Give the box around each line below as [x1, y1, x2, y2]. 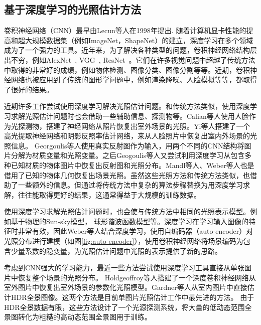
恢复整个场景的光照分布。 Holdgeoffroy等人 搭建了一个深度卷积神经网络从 [18, 272, 256, 282]
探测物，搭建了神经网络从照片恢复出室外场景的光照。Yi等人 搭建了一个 [18, 120, 250, 131]
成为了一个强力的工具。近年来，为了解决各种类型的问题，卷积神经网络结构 [4, 45, 250, 55]
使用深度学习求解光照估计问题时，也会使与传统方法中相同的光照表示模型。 [4, 206, 250, 217]
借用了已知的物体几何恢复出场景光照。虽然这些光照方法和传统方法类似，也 [4, 170, 250, 180]
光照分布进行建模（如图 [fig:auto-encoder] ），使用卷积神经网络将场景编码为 [4, 236, 243, 246]
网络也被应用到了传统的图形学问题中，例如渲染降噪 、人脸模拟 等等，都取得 [11, 74, 257, 85]
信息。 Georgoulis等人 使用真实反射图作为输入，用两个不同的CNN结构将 [11, 140, 244, 150]
